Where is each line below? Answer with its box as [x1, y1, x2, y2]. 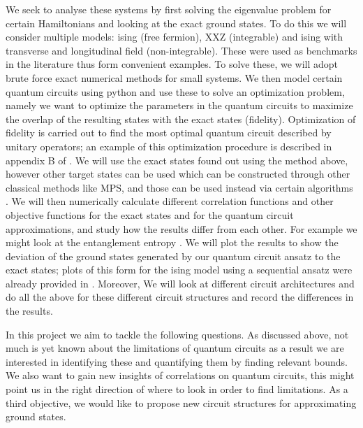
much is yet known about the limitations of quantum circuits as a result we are [6, 341, 344, 355]
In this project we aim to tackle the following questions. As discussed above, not [6, 327, 349, 341]
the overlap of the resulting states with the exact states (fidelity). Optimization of [6, 111, 356, 126]
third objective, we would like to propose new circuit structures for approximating [6, 395, 357, 410]
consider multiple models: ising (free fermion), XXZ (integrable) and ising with [6, 29, 343, 44]
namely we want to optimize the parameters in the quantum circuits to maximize [6, 98, 353, 113]
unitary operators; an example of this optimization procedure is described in [6, 138, 332, 153]
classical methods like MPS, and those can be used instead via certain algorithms [6, 180, 353, 194]
